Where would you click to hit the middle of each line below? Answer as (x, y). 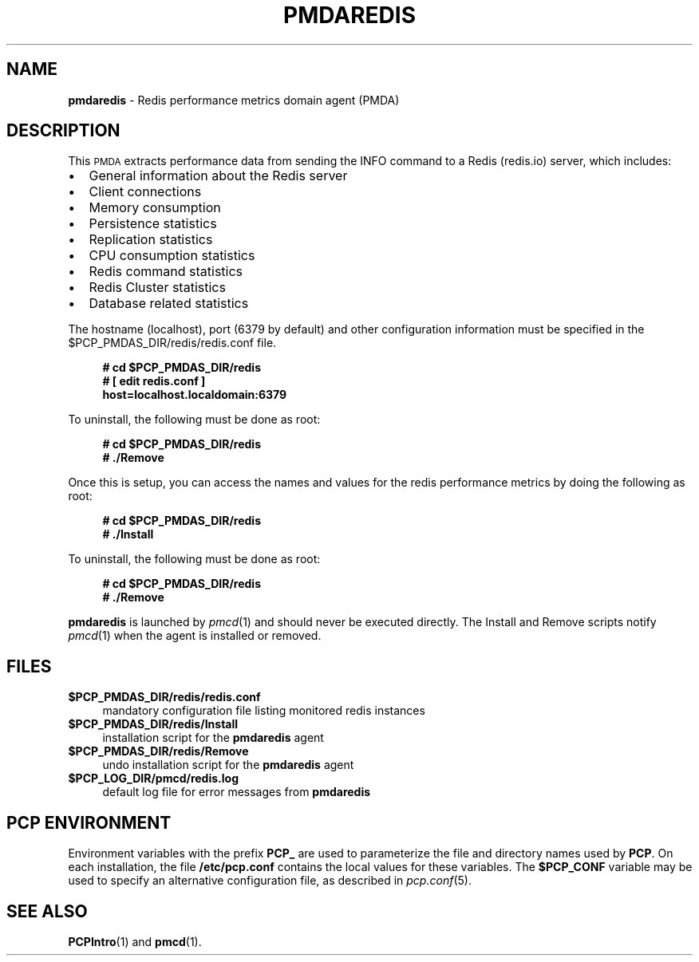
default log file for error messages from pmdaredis (237, 792)
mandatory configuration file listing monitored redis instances (264, 711)
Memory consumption (155, 208)
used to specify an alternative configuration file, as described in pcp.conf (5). (270, 881)
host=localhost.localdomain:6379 (195, 395)
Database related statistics (169, 304)
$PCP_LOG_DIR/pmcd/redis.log (153, 779)
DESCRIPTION (63, 131)
